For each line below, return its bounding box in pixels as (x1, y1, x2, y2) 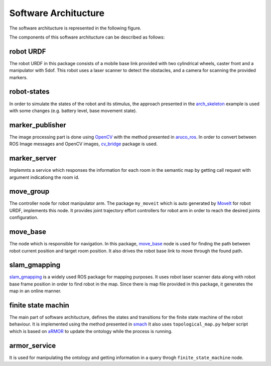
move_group (9, 187, 50, 196)
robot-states (9, 88, 50, 96)
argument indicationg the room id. (9, 174, 80, 180)
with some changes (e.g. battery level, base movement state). (9, 108, 138, 114)
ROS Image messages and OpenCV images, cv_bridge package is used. (9, 141, 158, 147)
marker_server (9, 154, 57, 163)
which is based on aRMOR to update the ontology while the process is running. (9, 328, 173, 334)
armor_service (9, 341, 56, 350)
